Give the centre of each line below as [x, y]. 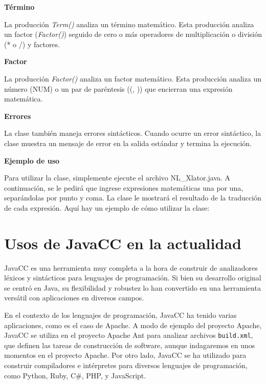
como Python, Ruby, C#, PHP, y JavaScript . [75, 375]
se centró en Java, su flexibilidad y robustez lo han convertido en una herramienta [132, 287]
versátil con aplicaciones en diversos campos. [74, 298]
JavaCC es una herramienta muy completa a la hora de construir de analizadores [131, 267]
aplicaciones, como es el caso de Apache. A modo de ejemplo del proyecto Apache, [133, 325]
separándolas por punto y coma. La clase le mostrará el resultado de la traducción [133, 198]
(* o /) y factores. [32, 44]
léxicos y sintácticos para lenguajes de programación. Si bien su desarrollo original [133, 278]
